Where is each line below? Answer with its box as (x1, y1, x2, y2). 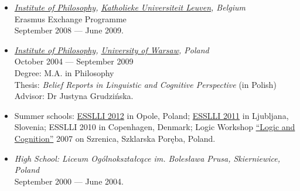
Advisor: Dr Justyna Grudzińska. (14, 90, 134, 102)
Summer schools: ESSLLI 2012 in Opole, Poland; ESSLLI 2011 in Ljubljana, (14, 109, 289, 121)
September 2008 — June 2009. (14, 24, 124, 36)
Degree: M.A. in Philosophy (14, 66, 114, 79)
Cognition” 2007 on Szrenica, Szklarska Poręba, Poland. (14, 132, 216, 144)
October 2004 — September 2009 (14, 55, 134, 67)
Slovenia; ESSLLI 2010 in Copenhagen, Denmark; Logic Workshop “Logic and (14, 121, 295, 133)
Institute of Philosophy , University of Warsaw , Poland (14, 43, 209, 56)
